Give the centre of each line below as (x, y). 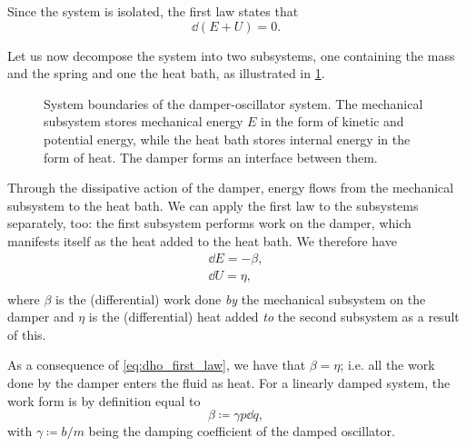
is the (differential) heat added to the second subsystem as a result (274, 317)
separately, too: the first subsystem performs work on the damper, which (209, 223)
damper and (41, 317)
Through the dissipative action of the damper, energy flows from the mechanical (231, 188)
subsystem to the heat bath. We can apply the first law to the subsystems (213, 205)
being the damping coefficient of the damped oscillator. (242, 431)
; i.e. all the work (387, 365)
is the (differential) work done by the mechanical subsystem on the (241, 298)
